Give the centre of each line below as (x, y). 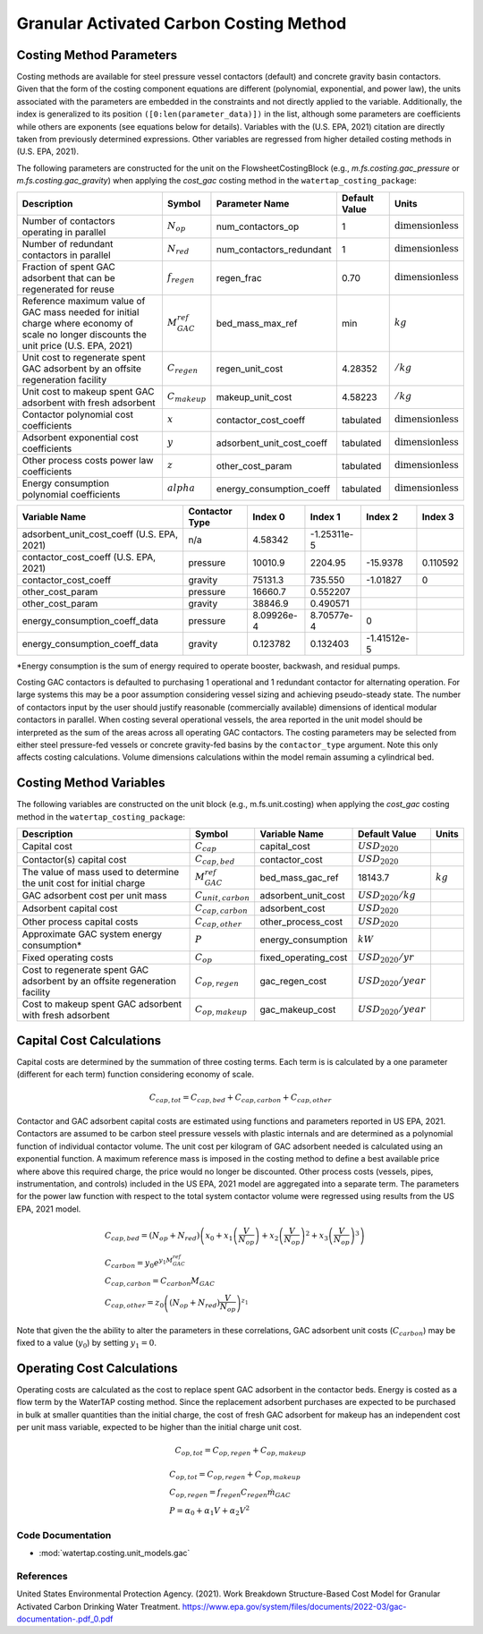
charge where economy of (78, 323)
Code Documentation (64, 1535)
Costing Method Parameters (97, 55)
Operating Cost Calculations (97, 1368)
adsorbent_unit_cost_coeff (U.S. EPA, (100, 534)
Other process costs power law (88, 460)
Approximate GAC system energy (92, 933)
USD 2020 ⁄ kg (387, 896)
